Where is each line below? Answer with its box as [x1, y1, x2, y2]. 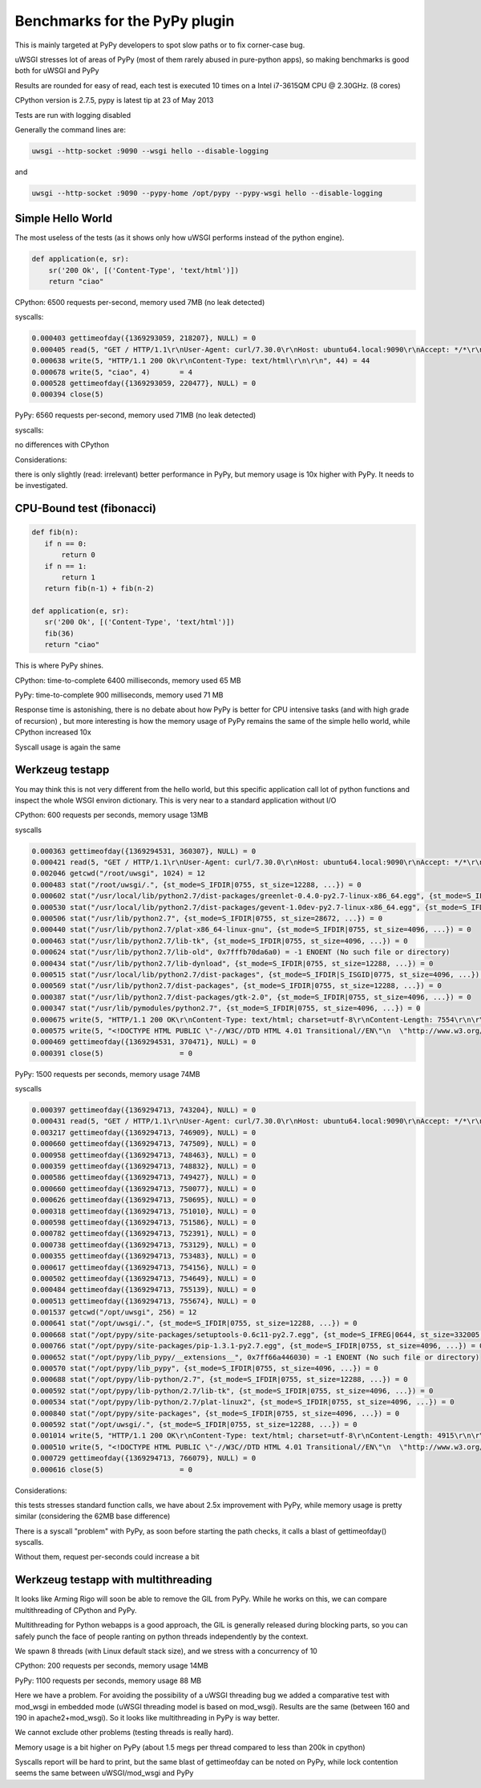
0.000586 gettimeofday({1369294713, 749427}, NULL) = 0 [31, 1172, 257, 1182]
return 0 [61, 551, 96, 559]
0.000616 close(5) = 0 [31, 1465, 192, 1474]
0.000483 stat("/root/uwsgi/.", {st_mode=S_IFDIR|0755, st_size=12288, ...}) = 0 [31, 880, 362, 889]
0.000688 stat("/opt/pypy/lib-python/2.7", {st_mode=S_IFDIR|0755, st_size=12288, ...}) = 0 [31, 1375, 408, 1384]
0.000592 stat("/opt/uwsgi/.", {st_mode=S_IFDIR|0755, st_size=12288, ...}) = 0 [31, 1420, 358, 1428]
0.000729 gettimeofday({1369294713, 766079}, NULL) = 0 [31, 1453, 257, 1463]
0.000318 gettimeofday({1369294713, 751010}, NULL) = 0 [31, 1206, 257, 1216]
